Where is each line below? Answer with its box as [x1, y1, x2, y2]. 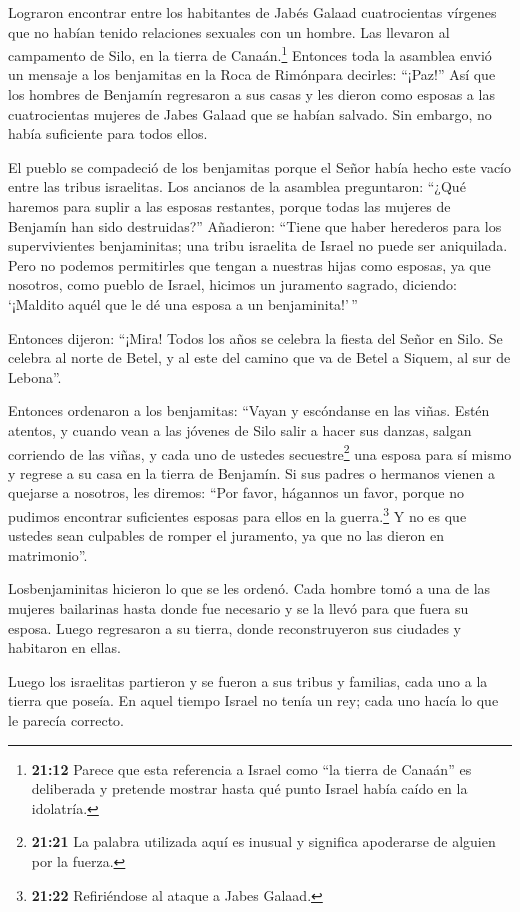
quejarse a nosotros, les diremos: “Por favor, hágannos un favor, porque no [8, 482, 464, 503]
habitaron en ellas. [8, 637, 121, 658]
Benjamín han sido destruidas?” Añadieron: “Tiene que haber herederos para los [8, 215, 502, 236]
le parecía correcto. [8, 709, 124, 730]
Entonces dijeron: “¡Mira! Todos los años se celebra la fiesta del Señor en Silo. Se [8, 327, 503, 348]
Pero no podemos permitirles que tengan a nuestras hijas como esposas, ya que [8, 254, 491, 275]
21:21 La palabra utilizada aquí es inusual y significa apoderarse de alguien [31, 831, 496, 852]
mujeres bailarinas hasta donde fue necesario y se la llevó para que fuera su [8, 598, 469, 618]
